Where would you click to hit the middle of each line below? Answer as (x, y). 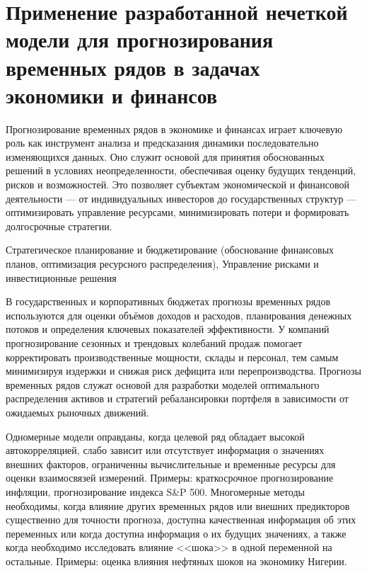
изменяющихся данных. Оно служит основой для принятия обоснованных (165, 156)
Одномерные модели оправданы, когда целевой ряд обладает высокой (155, 436)
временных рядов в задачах (133, 67)
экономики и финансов (112, 95)
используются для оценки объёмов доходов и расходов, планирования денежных (179, 315)
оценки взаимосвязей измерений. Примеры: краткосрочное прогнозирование (170, 478)
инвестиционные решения (61, 277)
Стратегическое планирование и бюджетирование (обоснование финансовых (170, 250)
